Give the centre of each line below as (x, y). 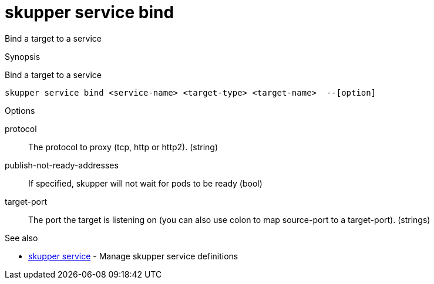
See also (21, 238)
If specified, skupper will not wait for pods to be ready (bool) (145, 183)
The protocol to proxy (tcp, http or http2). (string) (123, 147)
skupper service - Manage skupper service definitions (133, 256)
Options (20, 110)
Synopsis (23, 56)
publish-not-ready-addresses (62, 165)
